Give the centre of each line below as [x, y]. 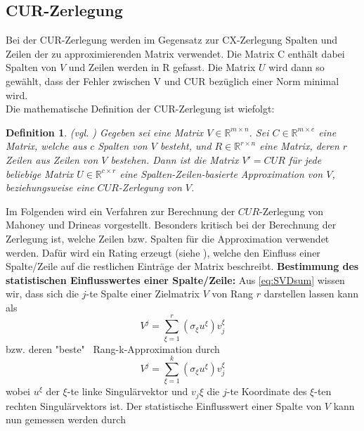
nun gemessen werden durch [66, 419]
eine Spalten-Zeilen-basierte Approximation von [221, 173]
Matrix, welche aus [46, 146]
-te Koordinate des [267, 391]
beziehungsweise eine [50, 187]
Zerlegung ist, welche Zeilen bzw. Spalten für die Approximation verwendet [168, 238]
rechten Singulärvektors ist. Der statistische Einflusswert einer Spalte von [164, 405]
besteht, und [186, 146]
